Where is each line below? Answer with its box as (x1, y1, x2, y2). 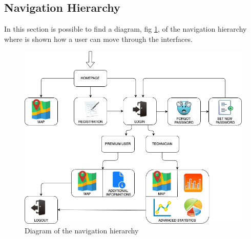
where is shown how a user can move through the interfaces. (4, 33, 193, 44)
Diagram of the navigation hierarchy (25, 225, 139, 236)
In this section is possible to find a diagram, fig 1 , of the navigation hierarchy (4, 23, 247, 34)
